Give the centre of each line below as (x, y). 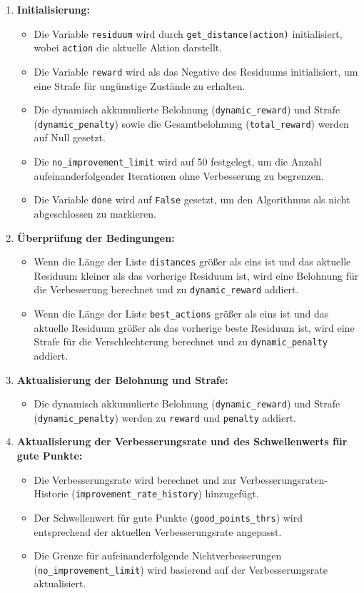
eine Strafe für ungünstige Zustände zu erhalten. (140, 85)
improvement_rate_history (137, 495)
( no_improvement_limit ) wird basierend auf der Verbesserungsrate (181, 569)
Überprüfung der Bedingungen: (96, 237)
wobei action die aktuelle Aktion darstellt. (128, 47)
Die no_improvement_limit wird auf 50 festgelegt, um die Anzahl (178, 162)
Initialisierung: (54, 9)
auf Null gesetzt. (70, 137)
